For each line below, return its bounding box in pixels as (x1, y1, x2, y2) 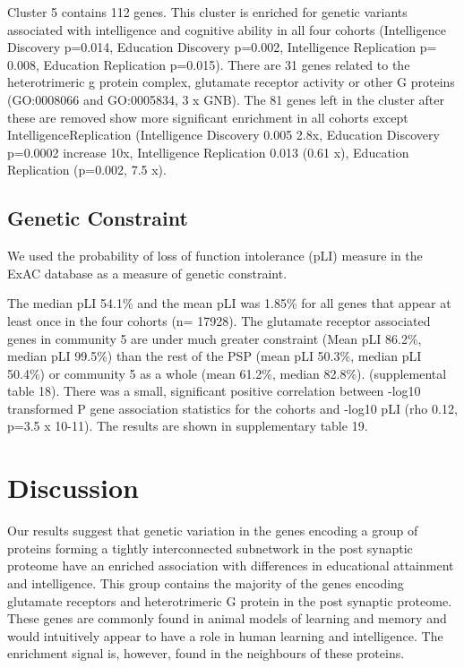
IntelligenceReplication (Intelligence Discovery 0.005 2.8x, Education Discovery (7, 125, 440, 144)
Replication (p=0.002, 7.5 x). (7, 160, 167, 179)
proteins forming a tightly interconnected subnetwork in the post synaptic (7, 538, 413, 557)
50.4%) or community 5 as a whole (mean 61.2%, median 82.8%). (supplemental (7, 364, 447, 382)
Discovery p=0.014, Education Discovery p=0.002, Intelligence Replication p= (7, 38, 437, 56)
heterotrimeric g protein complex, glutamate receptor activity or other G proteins (7, 73, 455, 91)
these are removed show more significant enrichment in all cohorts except (7, 107, 408, 126)
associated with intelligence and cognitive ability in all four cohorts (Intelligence (7, 20, 446, 39)
